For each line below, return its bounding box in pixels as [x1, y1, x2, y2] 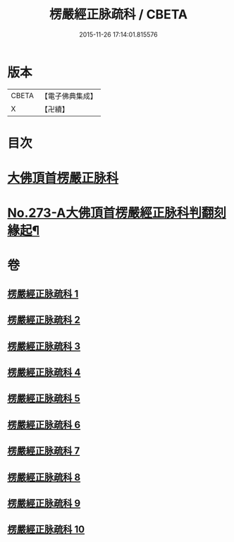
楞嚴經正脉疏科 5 [7, 392, 81, 404]
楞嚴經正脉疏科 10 [7, 524, 85, 536]
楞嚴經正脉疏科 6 [7, 418, 81, 430]
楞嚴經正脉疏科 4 [7, 366, 81, 378]
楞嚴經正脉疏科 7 [7, 445, 80, 457]
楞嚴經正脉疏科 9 [7, 497, 81, 509]
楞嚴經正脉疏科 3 [7, 340, 81, 352]
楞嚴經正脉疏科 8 [7, 471, 81, 483]
